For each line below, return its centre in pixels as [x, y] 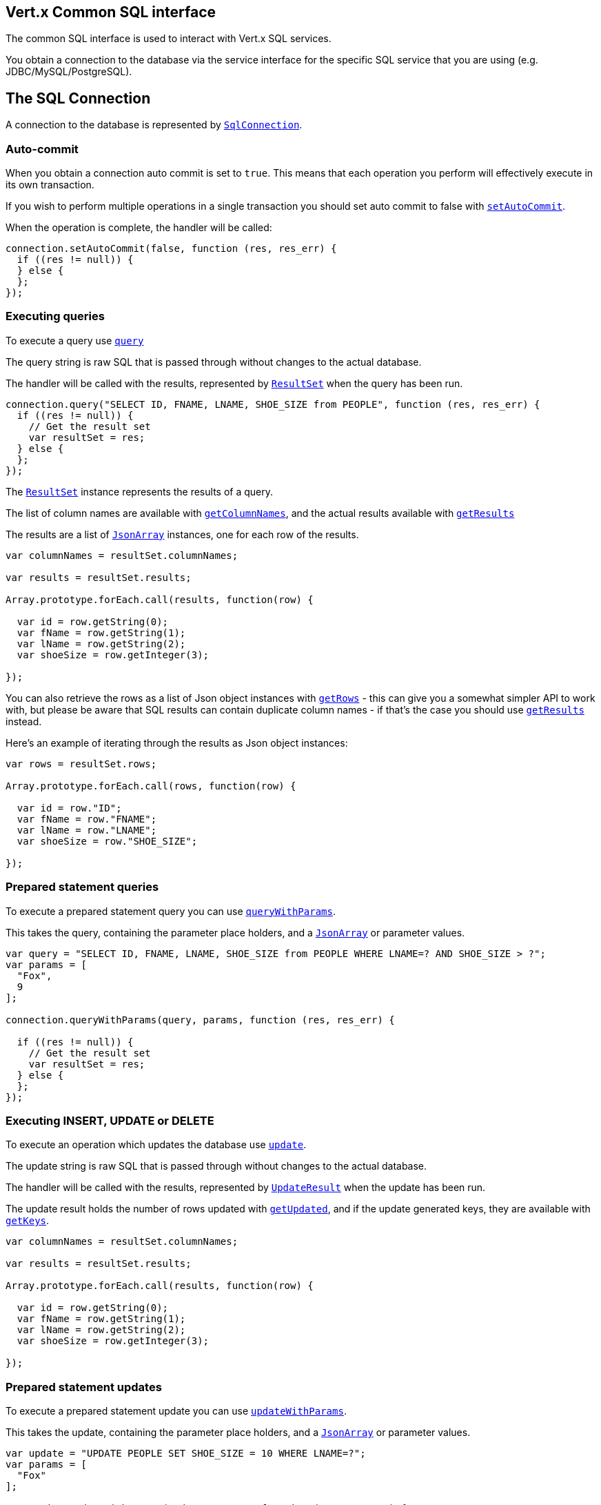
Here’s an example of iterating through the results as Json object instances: [177, 742]
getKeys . [28, 1221]
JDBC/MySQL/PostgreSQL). [69, 72]
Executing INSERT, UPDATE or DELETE [110, 1120]
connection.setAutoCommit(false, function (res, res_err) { [171, 249]
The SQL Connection [78, 98]
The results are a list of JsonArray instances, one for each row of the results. [182, 534]
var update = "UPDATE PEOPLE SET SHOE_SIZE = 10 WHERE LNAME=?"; [186, 1454]
